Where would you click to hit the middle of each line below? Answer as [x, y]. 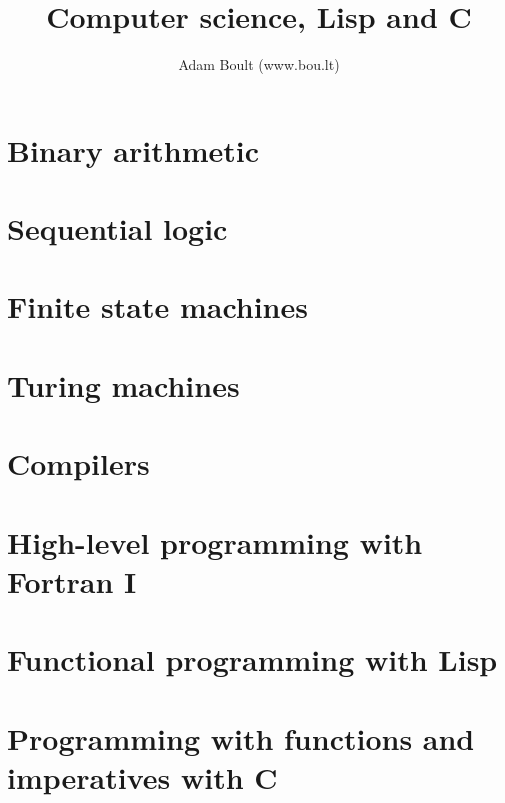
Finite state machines [157, 306]
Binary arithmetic [133, 149]
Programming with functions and [241, 737]
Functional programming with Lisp [252, 659]
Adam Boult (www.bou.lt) [259, 64]
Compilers [78, 463]
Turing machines [123, 384]
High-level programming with [215, 541]
